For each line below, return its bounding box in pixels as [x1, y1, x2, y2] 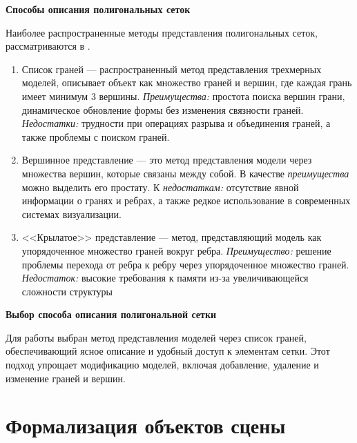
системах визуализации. [21, 206, 122, 221]
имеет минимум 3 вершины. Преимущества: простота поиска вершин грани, [21, 88, 345, 103]
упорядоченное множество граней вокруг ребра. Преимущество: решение [21, 243, 331, 257]
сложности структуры [21, 284, 113, 298]
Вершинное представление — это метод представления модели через [21, 152, 312, 167]
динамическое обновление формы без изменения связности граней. [21, 102, 304, 117]
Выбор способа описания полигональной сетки [6, 307, 217, 322]
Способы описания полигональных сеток [6, 2, 191, 16]
